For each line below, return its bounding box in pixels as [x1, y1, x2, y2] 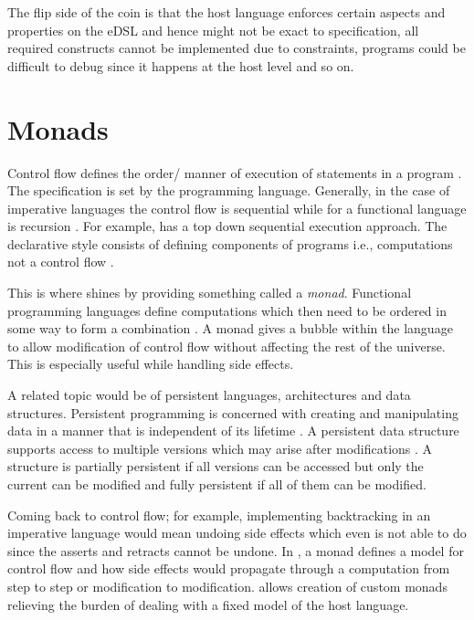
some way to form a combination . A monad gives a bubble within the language [7, 319, 453, 338]
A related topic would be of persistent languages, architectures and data [7, 385, 411, 405]
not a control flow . [7, 252, 114, 271]
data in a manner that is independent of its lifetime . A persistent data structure [7, 421, 459, 440]
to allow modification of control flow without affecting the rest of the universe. [7, 336, 446, 355]
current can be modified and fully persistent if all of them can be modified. [7, 475, 427, 493]
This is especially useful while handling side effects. [7, 354, 294, 373]
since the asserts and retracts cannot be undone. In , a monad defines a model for [7, 541, 464, 560]
